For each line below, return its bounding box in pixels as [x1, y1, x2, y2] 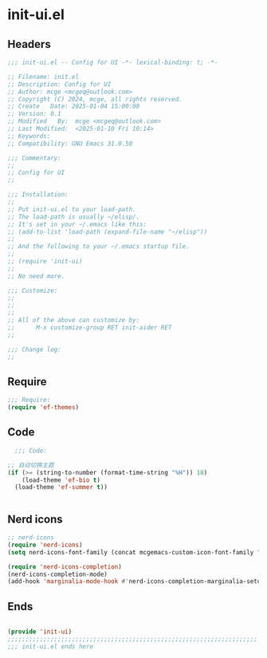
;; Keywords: [7, 132, 51, 140]
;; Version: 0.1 [7, 110, 61, 118]
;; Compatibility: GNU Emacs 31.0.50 [7, 140, 133, 148]
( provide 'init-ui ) [7, 628, 73, 636]
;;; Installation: [7, 191, 69, 199]
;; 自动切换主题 [7, 461, 54, 469]
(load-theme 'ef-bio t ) [22, 476, 101, 484]
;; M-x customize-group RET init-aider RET [7, 324, 172, 332]
